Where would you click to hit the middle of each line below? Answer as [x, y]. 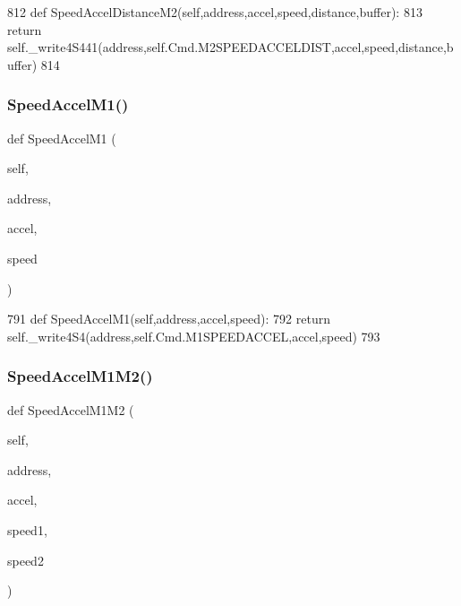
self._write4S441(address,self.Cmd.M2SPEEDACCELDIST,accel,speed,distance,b [230, 47]
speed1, [27, 529]
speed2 [26, 560]
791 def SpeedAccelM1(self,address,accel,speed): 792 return [169, 319]
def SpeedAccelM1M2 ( [71, 409]
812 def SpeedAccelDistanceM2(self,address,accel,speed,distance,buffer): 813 [215, 12]
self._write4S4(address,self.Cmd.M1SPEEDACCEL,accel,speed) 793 [194, 336]
